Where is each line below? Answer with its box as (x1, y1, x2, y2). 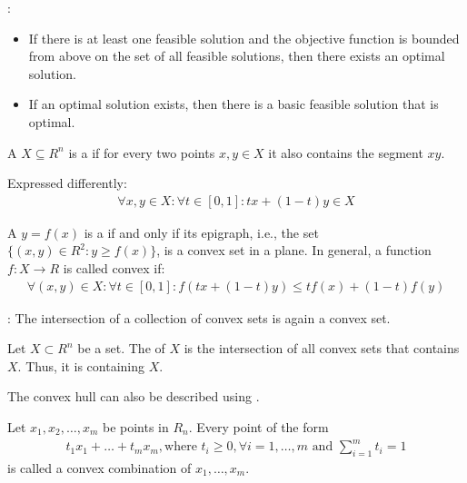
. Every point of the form (188, 417, 329, 436)
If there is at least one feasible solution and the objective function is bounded (28, 28, 460, 47)
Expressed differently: (7, 173, 127, 192)
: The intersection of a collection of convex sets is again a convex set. (7, 308, 391, 327)
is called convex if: (63, 258, 165, 277)
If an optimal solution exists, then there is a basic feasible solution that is (28, 94, 439, 113)
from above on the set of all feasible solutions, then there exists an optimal (28, 46, 445, 65)
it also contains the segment (268, 143, 423, 162)
